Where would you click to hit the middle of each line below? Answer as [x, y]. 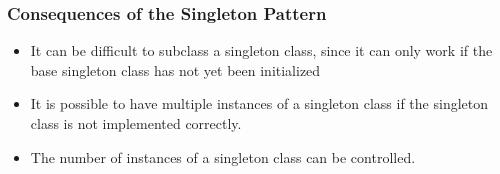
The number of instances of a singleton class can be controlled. [223, 156]
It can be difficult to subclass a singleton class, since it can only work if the [261, 50]
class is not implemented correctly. [136, 123]
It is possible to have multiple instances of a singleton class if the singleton [259, 103]
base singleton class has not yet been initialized [175, 69]
